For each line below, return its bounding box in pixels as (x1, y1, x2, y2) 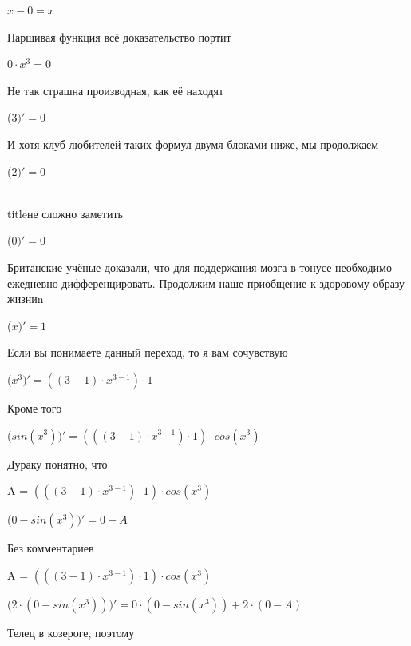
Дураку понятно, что (7, 455, 108, 472)
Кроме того (7, 399, 62, 416)
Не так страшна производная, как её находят (7, 82, 224, 98)
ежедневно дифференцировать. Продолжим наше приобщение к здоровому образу (7, 274, 405, 291)
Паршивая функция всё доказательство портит (7, 28, 231, 45)
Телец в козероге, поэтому (7, 624, 135, 640)
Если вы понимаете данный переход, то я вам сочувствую (7, 344, 288, 361)
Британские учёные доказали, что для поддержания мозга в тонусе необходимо (7, 258, 392, 275)
